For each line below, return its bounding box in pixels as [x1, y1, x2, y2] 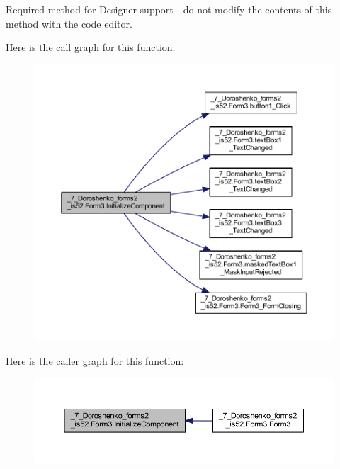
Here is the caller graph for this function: [6, 354, 184, 368]
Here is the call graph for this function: [6, 40, 176, 55]
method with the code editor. [6, 16, 132, 30]
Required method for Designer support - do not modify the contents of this [6, 2, 332, 16]
